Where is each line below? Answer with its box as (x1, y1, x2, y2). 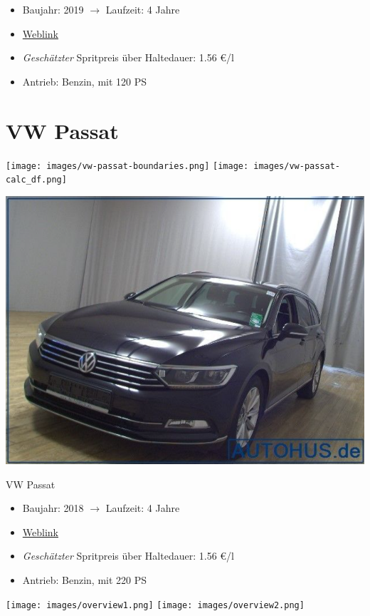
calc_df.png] (6, 175, 67, 185)
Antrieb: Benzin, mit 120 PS (22, 73, 147, 88)
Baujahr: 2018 (22, 500, 84, 515)
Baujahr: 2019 (22, 2, 84, 16)
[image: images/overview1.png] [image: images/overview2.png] (6, 600, 305, 610)
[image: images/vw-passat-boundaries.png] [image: (6, 160, 249, 171)
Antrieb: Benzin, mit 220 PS (22, 573, 147, 587)
